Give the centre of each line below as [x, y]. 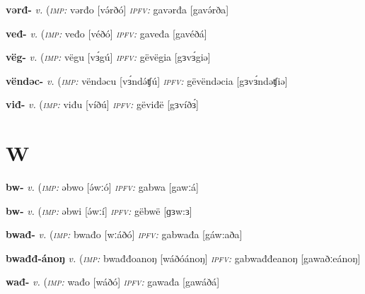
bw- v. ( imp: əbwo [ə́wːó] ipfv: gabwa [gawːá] [102, 187]
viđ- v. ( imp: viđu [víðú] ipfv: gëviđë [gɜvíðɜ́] [102, 104]
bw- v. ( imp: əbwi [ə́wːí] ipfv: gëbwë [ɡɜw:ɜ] [99, 210]
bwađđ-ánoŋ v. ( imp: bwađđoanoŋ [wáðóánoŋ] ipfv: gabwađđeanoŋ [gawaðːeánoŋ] [183, 258]
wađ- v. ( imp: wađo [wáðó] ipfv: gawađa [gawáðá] [113, 282]
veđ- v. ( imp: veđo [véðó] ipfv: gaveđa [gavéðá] [106, 33]
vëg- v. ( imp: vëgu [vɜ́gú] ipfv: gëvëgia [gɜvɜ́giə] [108, 57]
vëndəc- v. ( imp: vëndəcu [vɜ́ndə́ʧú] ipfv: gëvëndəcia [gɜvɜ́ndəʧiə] [147, 80]
